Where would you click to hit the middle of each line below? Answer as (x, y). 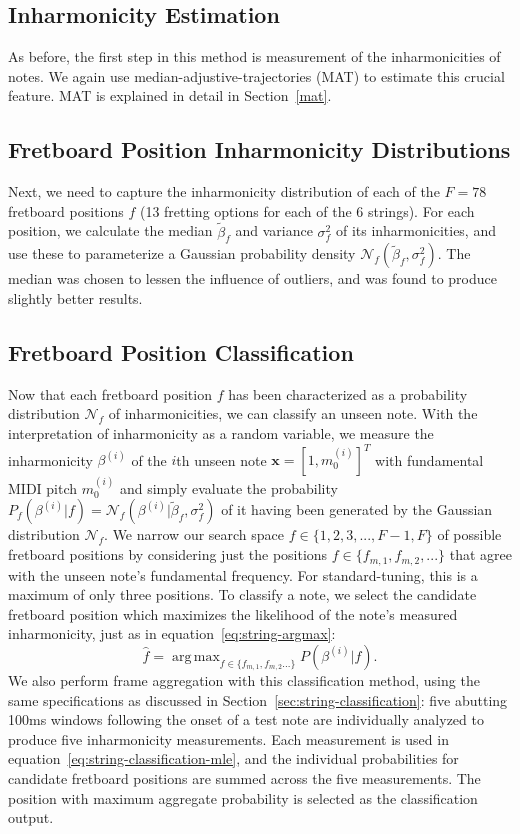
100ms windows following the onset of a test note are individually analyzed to (246, 719)
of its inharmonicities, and (415, 230)
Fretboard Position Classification (181, 351)
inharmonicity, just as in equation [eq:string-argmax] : (172, 633)
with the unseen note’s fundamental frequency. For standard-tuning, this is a (243, 574)
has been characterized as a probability (348, 393)
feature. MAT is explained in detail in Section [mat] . (170, 95)
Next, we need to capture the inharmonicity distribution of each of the (224, 191)
